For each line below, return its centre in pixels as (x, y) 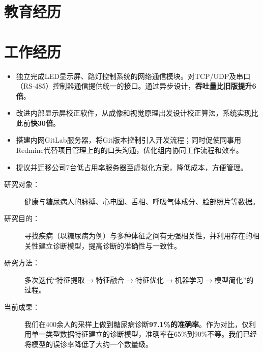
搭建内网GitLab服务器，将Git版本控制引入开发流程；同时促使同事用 (128, 140)
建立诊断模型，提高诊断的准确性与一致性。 (110, 245)
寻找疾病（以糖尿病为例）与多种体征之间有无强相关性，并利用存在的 (138, 236)
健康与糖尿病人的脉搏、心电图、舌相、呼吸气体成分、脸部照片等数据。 (142, 201)
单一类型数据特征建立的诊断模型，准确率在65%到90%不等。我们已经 (144, 334)
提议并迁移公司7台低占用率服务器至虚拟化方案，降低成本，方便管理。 (132, 167)
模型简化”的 (234, 279)
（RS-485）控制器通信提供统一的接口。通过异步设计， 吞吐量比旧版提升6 (136, 86)
